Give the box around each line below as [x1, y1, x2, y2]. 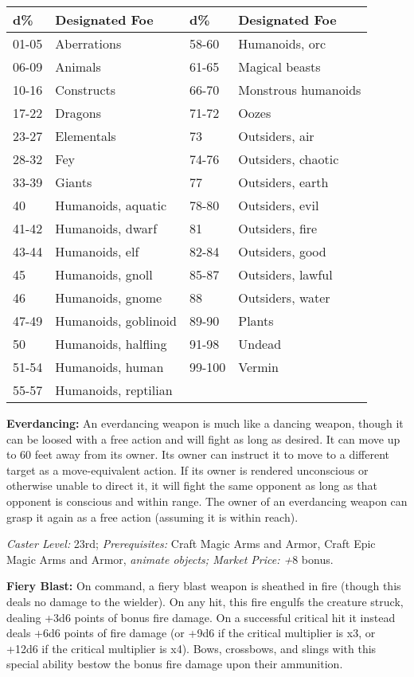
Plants [238, 311, 274, 330]
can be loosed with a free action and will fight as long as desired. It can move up [6, 430, 400, 447]
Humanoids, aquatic [55, 196, 166, 214]
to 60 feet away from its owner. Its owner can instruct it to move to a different [6, 446, 390, 463]
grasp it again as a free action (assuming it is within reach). [6, 508, 299, 525]
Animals [55, 57, 101, 76]
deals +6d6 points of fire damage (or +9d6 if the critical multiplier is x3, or [6, 624, 376, 641]
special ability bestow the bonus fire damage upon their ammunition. [6, 655, 343, 672]
